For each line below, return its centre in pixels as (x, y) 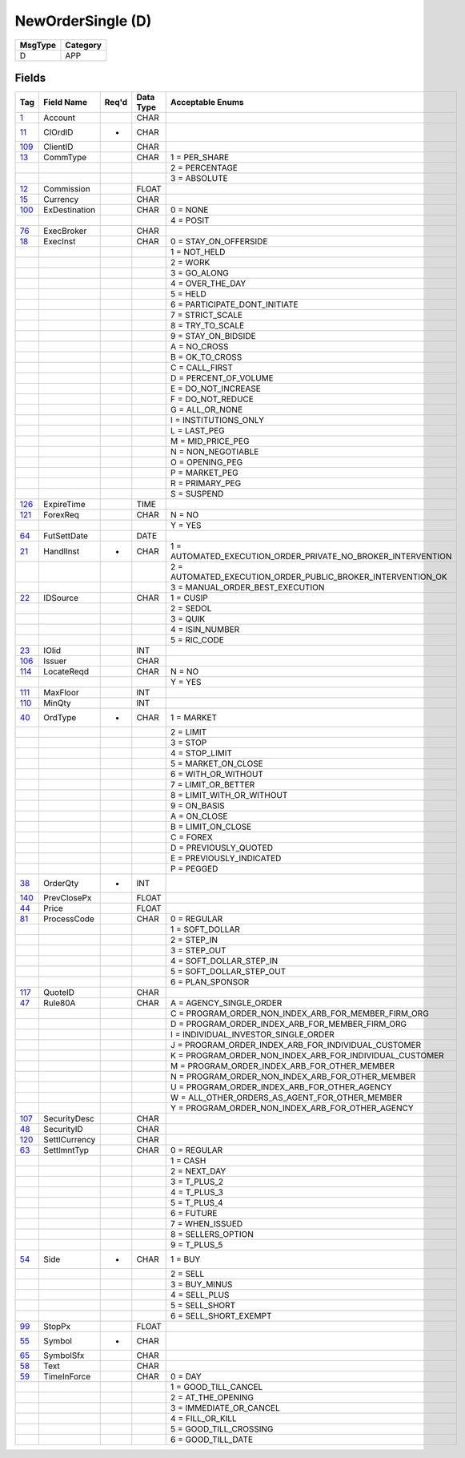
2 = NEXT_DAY (198, 1171)
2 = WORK (190, 263)
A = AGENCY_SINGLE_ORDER (226, 1003)
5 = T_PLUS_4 (197, 1203)
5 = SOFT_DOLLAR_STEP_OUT (228, 972)
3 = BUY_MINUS (202, 1284)
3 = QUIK (188, 619)
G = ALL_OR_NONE (207, 410)
